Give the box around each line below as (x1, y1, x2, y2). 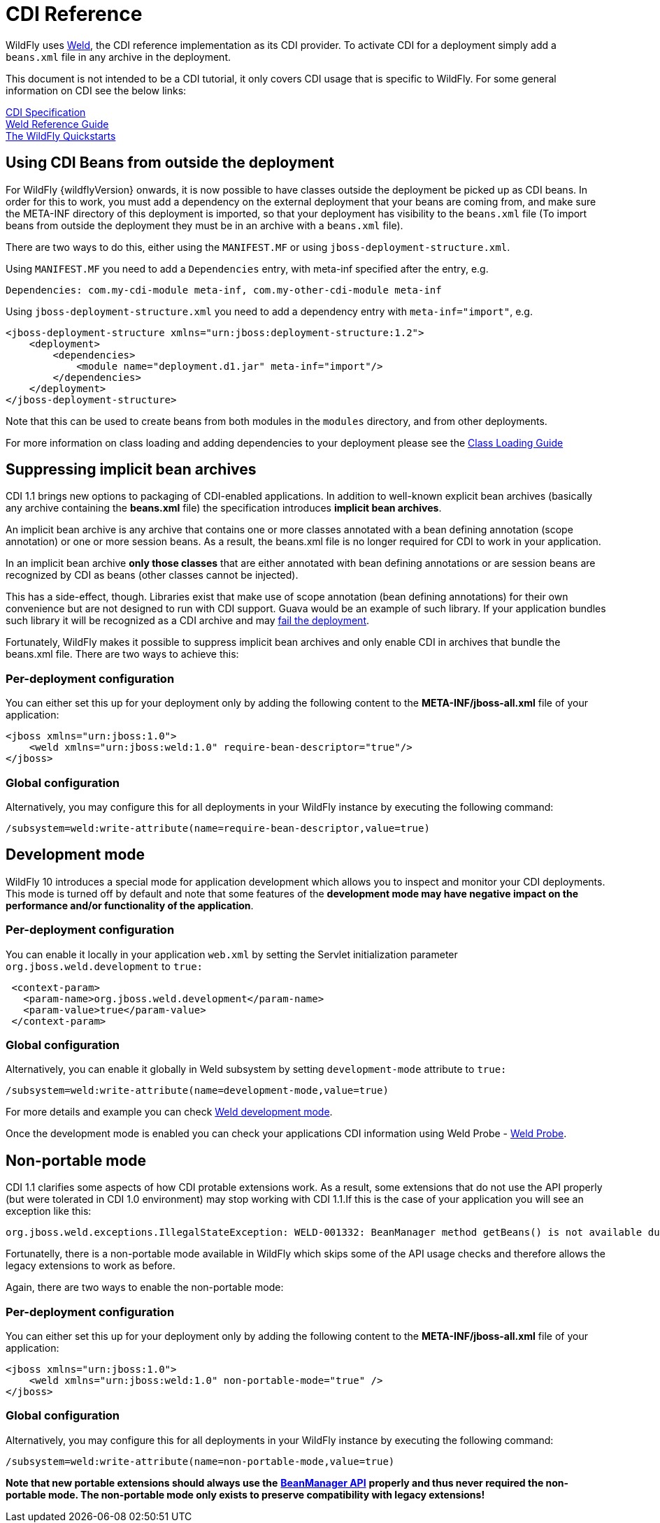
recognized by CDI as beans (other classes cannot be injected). (6, 569, 299, 582)
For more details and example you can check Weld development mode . (6, 1106, 333, 1118)
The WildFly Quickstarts (6, 129, 116, 142)
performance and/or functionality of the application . (6, 899, 254, 911)
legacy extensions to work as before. (6, 1259, 175, 1272)
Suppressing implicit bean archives (6, 461, 257, 479)
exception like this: (6, 1205, 92, 1218)
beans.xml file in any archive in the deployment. (6, 50, 231, 63)
